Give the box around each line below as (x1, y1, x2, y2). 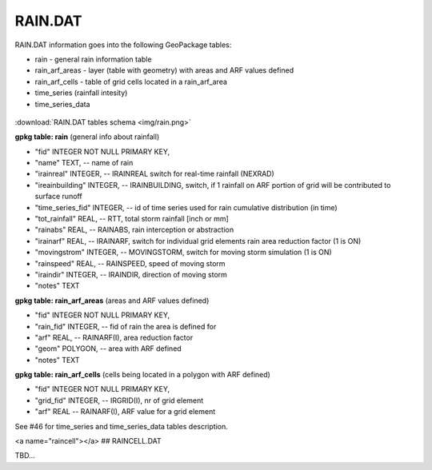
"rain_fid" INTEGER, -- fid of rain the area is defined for (34, 321, 217, 331)
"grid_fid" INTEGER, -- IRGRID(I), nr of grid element (34, 396, 204, 405)
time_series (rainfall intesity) (34, 88, 128, 98)
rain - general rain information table (34, 54, 152, 64)
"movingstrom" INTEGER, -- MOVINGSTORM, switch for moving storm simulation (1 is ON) (34, 248, 332, 257)
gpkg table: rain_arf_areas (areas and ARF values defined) (14, 296, 210, 305)
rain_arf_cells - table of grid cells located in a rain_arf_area (34, 77, 228, 86)
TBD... (14, 451, 35, 460)
